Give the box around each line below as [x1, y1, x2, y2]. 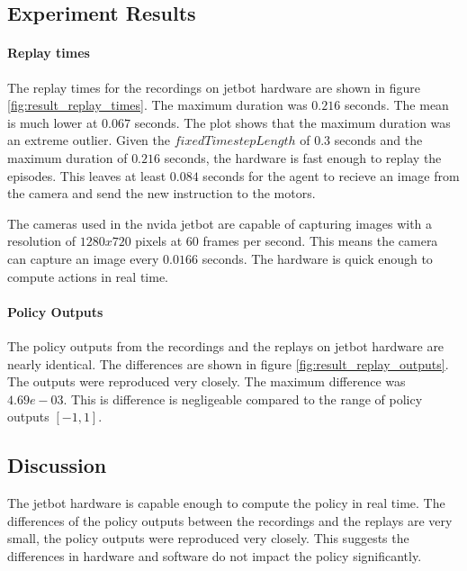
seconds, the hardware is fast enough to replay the [164, 148, 442, 167]
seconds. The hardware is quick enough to [202, 249, 433, 267]
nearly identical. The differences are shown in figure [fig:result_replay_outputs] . [7, 354, 449, 373]
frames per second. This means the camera [202, 231, 438, 250]
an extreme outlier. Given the [7, 131, 171, 150]
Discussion [7, 451, 107, 479]
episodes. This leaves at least [7, 166, 166, 185]
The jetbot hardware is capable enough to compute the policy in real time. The [7, 494, 445, 512]
